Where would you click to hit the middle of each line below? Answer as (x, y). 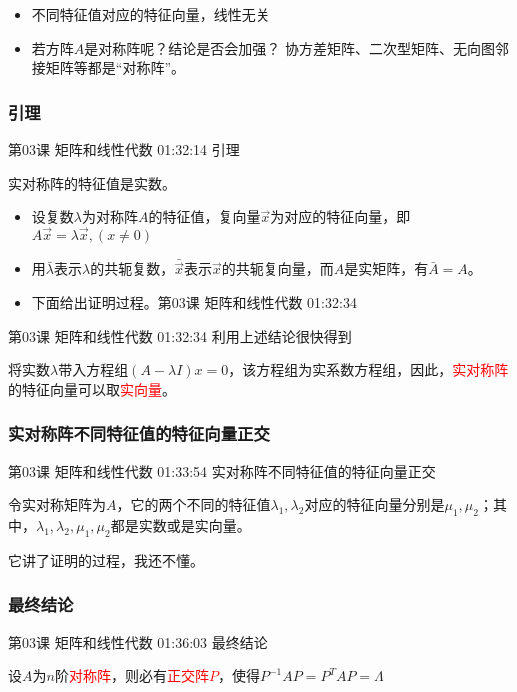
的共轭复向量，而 (277, 268)
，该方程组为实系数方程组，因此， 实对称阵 (368, 369)
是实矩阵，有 (386, 268)
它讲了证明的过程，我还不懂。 (106, 559)
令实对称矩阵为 (57, 504)
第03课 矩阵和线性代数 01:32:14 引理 (124, 149)
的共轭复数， (132, 268)
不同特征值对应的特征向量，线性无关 (150, 14)
